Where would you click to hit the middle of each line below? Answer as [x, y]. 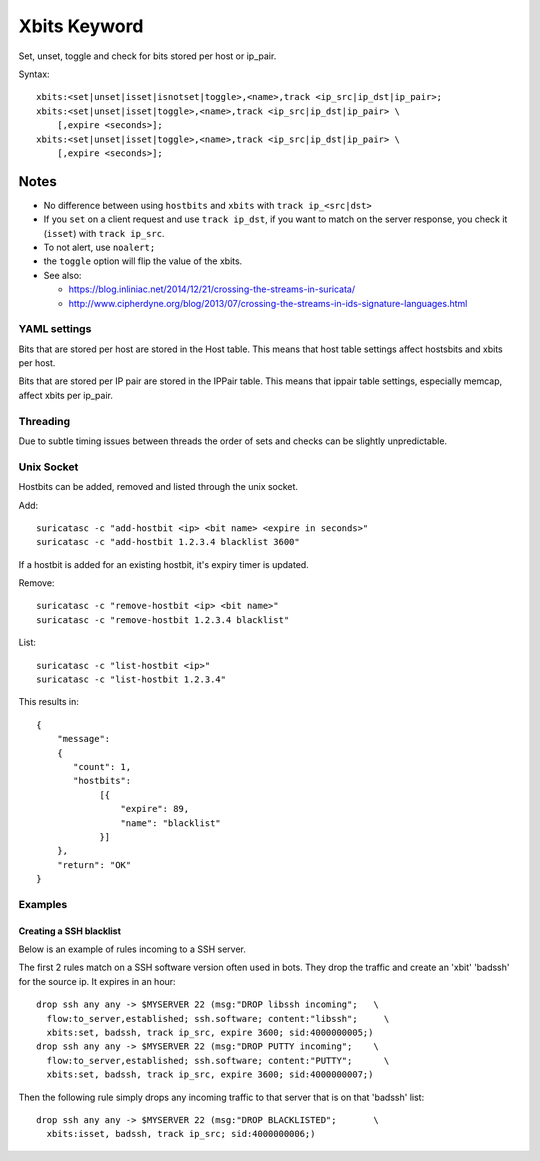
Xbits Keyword [81, 26]
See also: [62, 275]
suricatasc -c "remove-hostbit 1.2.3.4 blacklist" [163, 619]
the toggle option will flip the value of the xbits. [143, 261]
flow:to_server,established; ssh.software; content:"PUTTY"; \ [218, 1060]
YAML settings [55, 329]
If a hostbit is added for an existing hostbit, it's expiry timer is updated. [163, 564]
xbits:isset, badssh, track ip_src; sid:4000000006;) [181, 1134]
